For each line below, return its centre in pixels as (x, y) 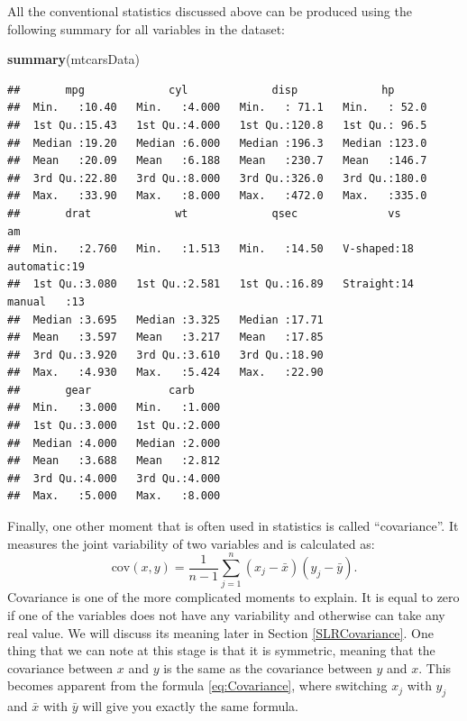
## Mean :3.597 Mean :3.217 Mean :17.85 (165, 338)
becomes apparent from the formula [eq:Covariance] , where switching (197, 685)
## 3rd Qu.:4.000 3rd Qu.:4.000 (114, 478)
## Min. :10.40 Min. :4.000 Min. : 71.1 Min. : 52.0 (217, 108)
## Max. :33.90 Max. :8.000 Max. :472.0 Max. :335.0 (217, 196)
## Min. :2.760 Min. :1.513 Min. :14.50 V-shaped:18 (211, 249)
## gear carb (101, 390)
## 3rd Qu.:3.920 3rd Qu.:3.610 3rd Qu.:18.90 (165, 355)
